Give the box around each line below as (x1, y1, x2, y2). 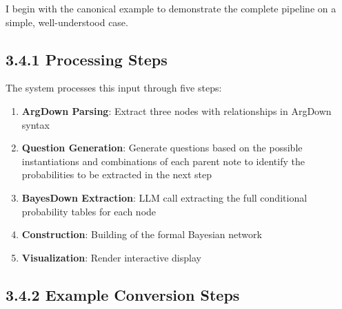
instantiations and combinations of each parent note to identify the (21, 153, 305, 168)
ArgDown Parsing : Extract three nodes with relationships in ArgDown (21, 103, 332, 118)
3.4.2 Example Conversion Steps (6, 284, 240, 305)
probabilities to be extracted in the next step (21, 167, 212, 182)
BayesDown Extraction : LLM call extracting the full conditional (21, 190, 308, 204)
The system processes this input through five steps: (6, 81, 222, 95)
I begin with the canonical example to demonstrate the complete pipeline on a (6, 1, 336, 15)
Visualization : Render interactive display (21, 250, 201, 264)
